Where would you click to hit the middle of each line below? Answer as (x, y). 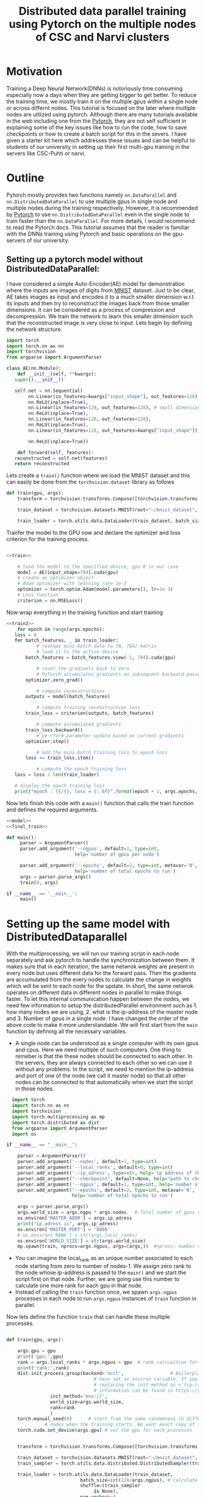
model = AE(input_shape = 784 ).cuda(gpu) (68, 572)
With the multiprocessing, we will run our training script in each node (93, 954)
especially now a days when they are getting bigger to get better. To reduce (102, 95)
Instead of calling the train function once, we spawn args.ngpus (96, 1292)
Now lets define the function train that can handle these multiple (88, 1317)
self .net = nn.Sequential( (49, 391)
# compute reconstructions (70, 691)
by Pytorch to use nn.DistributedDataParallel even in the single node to (98, 214)
